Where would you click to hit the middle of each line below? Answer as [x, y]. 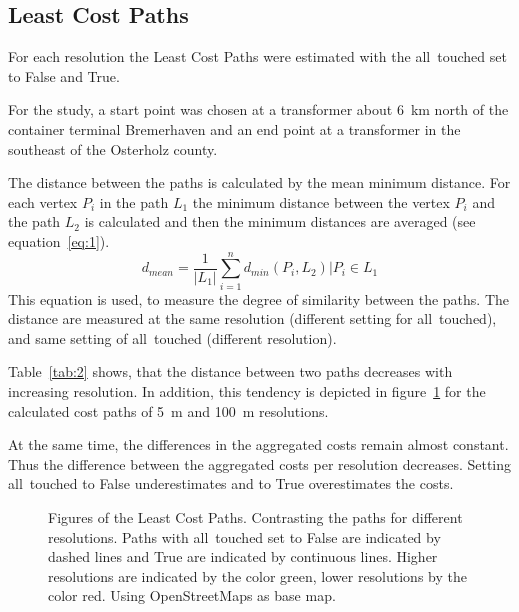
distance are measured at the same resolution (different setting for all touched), [252, 318]
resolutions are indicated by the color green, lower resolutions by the [257, 575]
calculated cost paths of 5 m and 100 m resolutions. [168, 410]
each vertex [43, 201]
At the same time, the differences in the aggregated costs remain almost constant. [258, 444]
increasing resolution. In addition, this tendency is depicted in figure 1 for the [247, 391]
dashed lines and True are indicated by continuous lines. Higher [243, 556]
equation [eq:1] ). [59, 240]
